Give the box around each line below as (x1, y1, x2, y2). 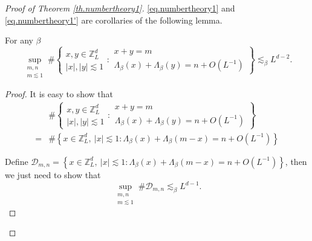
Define (5, 155, 28, 167)
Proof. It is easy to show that (5, 87, 114, 100)
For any (5, 34, 33, 47)
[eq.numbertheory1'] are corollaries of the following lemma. (5, 13, 223, 26)
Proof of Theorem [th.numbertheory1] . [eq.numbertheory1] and (5, 2, 235, 14)
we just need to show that (5, 168, 101, 181)
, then (285, 155, 307, 167)
